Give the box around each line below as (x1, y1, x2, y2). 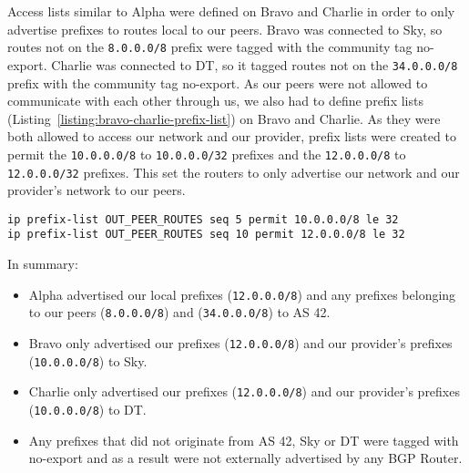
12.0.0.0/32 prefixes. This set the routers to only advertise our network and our (7, 162, 460, 181)
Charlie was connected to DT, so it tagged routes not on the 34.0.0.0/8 (51, 55, 458, 74)
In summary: (7, 254, 78, 273)
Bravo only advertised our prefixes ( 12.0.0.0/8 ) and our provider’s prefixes (28, 334, 453, 352)
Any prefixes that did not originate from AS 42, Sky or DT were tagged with (28, 430, 459, 449)
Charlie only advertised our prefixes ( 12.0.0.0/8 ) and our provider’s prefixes (28, 382, 460, 401)
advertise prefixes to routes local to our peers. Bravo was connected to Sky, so (7, 19, 443, 38)
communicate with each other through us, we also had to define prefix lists (7, 91, 423, 110)
